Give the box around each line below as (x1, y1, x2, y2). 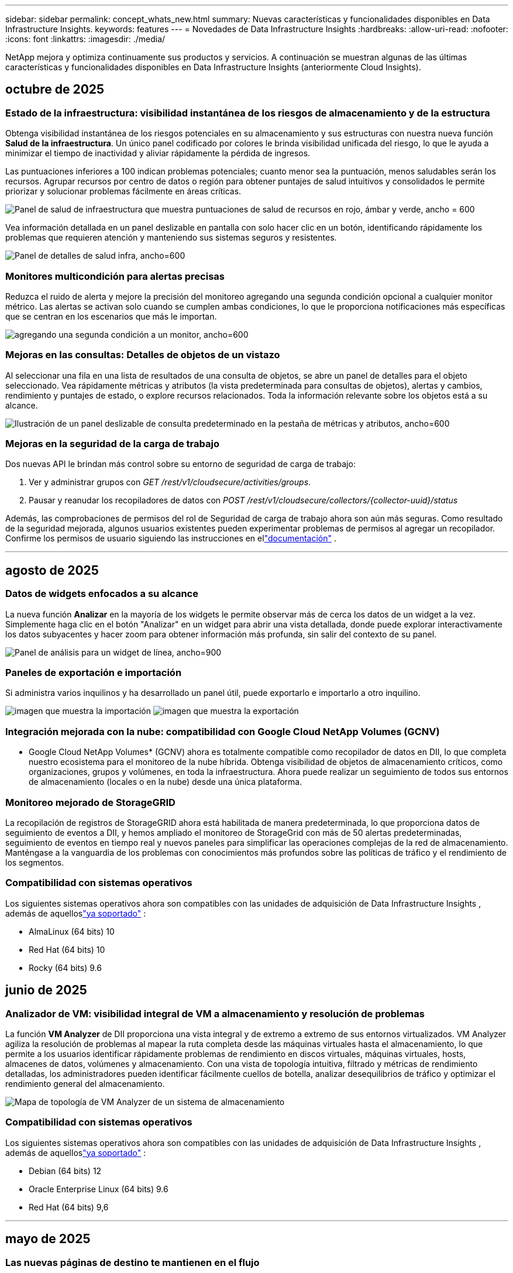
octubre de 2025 (5, 82, 105, 97)
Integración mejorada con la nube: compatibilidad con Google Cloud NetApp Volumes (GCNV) (5, 725, 440, 737)
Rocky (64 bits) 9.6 (29, 962, 102, 973)
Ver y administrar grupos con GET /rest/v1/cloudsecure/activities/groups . (29, 477, 311, 488)
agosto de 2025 (5, 562, 99, 578)
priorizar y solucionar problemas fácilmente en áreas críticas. (5, 186, 242, 197)
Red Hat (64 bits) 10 (29, 944, 105, 955)
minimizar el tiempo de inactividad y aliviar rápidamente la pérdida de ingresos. (5, 148, 311, 159)
